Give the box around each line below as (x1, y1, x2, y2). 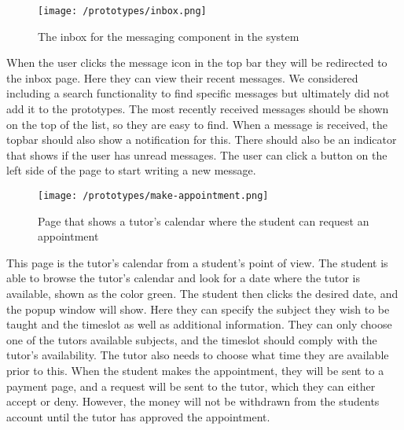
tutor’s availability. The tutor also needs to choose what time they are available (6, 347, 389, 363)
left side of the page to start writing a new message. (6, 162, 256, 178)
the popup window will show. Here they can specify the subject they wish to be (6, 300, 390, 317)
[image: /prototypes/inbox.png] (38, 6, 207, 17)
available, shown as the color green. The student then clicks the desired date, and (6, 285, 398, 302)
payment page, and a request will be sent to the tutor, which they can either (6, 377, 376, 394)
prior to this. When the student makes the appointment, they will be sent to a (6, 362, 384, 378)
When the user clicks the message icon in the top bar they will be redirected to (6, 54, 387, 71)
